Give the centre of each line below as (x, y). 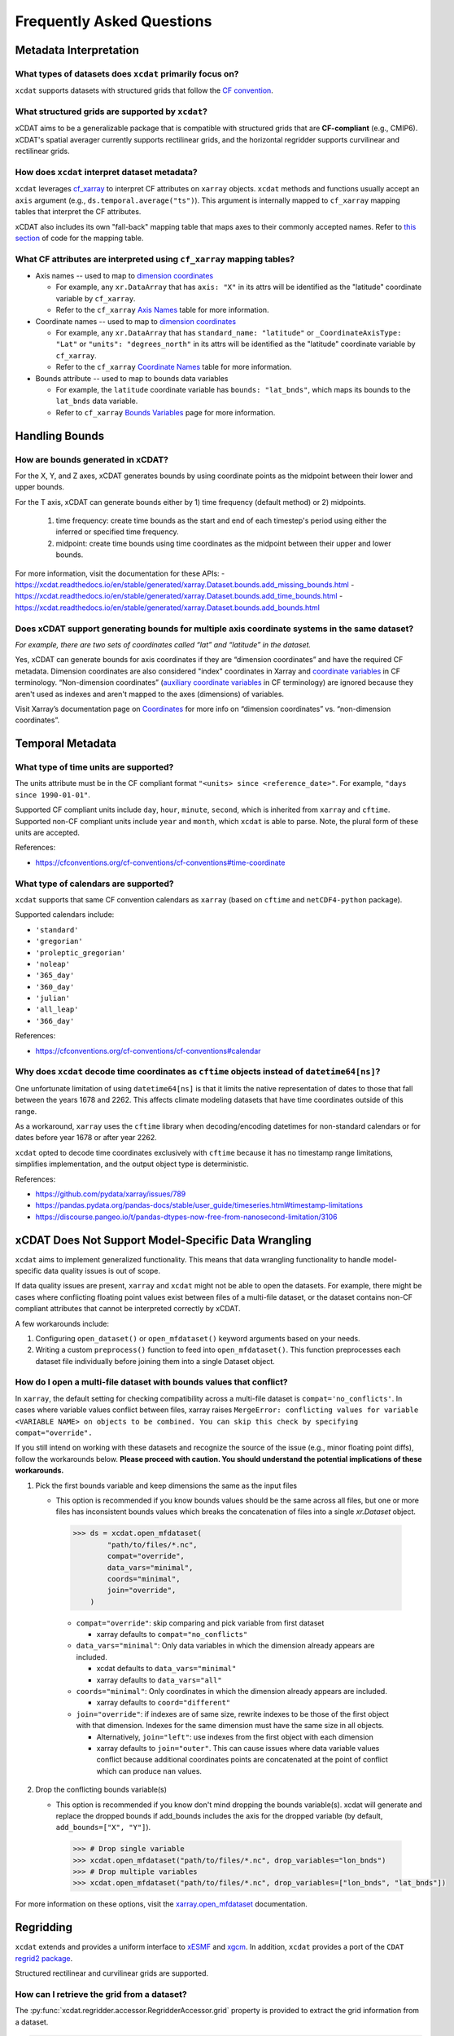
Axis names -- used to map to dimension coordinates (124, 276)
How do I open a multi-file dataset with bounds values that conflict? (151, 1382)
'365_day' (55, 976)
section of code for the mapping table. (79, 238)
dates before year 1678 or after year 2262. (86, 1138)
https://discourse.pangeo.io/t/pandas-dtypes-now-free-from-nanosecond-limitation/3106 (186, 1217)
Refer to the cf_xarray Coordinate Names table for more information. (174, 367)
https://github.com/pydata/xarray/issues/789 (111, 1194)
